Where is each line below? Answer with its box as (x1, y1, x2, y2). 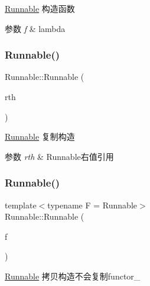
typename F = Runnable (47, 198, 138, 211)
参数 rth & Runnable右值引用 (5, 150, 114, 162)
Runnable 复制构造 (5, 130, 75, 143)
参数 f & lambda (5, 22, 66, 34)
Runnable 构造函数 (5, 2, 75, 14)
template (5, 198, 37, 211)
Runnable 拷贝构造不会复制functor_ (5, 269, 141, 282)
